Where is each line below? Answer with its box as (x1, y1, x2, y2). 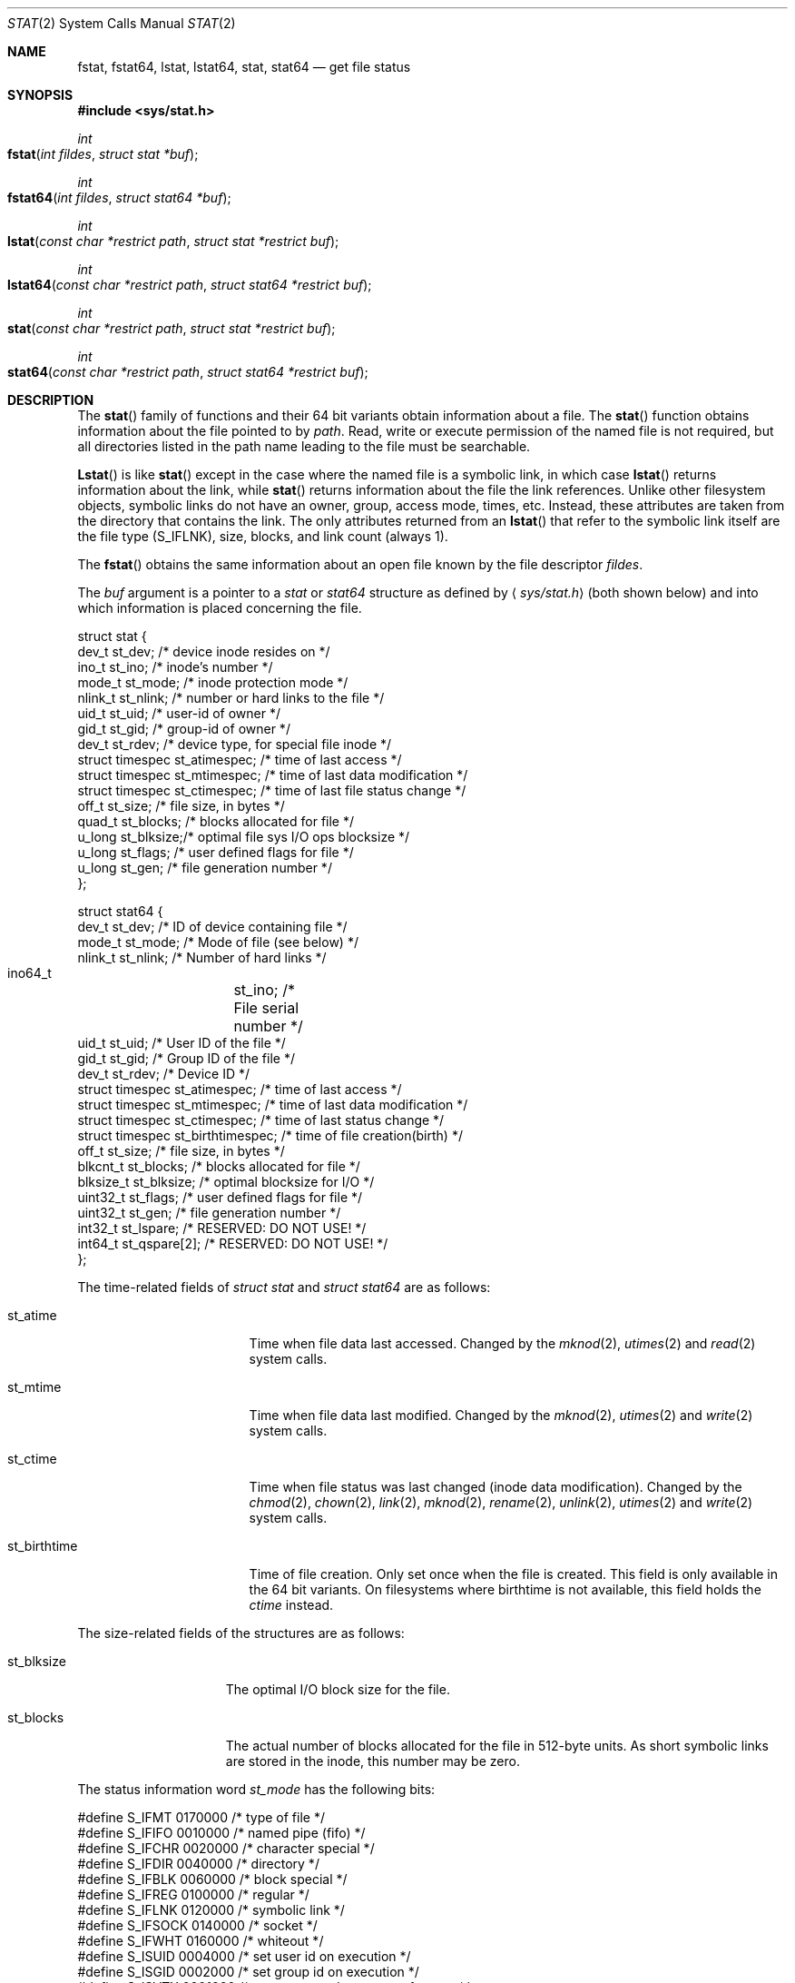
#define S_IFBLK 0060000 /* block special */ (77, 1871, 348, 1887)
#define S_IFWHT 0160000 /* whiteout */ (77, 1933, 324, 1948)
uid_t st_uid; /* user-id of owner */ (77, 705, 280, 721)
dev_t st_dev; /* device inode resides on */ (77, 644, 330, 659)
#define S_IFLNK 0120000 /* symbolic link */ (77, 1902, 345, 1918)
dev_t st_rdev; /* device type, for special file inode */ (77, 736, 392, 752)
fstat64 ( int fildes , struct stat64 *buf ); (7, 190, 231, 205)
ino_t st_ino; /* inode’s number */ (77, 659, 273, 675)
